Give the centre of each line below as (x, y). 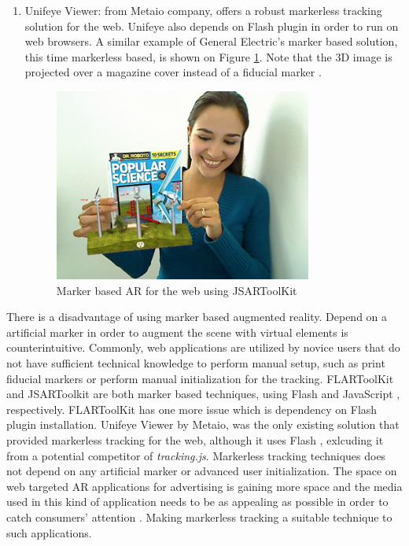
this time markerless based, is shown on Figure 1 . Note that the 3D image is (208, 56)
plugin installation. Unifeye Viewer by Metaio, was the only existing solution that (203, 424)
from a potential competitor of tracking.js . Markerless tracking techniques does (196, 455)
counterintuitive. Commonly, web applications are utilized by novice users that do (203, 347)
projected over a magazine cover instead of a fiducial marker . (173, 72)
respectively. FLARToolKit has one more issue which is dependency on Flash (192, 409)
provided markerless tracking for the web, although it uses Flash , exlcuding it (195, 440)
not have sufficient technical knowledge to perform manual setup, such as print (196, 363)
